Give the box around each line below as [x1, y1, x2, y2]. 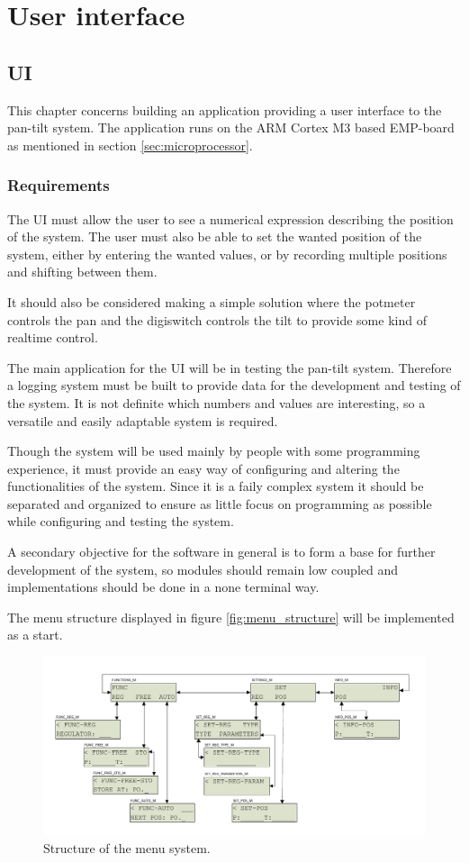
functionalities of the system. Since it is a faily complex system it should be [7, 477, 424, 495]
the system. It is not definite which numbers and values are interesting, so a [7, 393, 426, 412]
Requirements [7, 174, 110, 196]
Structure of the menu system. [43, 838, 211, 857]
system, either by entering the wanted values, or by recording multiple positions [7, 244, 447, 263]
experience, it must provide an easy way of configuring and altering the [7, 459, 400, 477]
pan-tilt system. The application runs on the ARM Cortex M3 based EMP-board [7, 118, 455, 137]
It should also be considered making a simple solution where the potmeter [7, 292, 416, 311]
